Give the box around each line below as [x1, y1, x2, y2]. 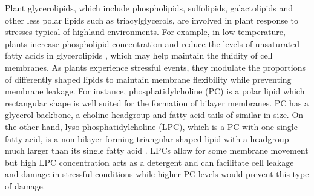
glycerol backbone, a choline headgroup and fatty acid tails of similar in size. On [5, 108, 304, 121]
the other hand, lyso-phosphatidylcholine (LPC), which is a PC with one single [5, 120, 298, 132]
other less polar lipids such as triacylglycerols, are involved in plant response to [5, 13, 299, 26]
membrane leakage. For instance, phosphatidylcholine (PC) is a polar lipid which [5, 85, 305, 97]
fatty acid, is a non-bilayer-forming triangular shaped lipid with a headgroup [5, 132, 289, 145]
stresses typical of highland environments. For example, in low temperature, [5, 25, 286, 38]
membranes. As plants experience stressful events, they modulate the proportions [5, 60, 306, 73]
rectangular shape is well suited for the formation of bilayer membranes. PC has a [5, 96, 309, 109]
